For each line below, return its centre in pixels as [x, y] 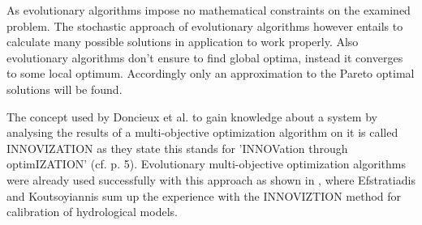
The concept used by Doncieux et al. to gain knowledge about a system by [192, 116]
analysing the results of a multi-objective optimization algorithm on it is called [202, 132]
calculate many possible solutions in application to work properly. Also [183, 42]
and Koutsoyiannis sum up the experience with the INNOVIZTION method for [204, 195]
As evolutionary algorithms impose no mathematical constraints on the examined [209, 10]
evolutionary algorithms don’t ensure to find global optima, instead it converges [205, 57]
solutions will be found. [65, 89]
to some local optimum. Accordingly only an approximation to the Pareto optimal [211, 73]
